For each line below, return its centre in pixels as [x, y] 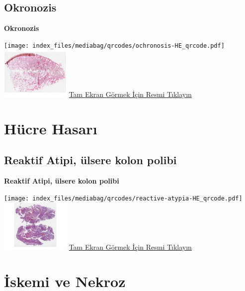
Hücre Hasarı [51, 128]
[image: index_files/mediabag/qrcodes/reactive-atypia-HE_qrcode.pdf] [123, 198]
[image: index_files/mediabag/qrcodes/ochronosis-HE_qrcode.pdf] [114, 46]
